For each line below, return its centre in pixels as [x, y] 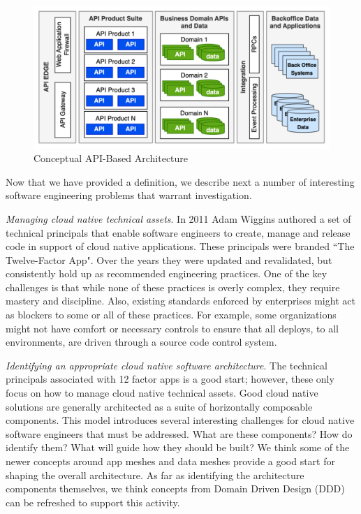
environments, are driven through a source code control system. [141, 342]
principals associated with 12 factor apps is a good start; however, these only [170, 379]
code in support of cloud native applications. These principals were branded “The [180, 246]
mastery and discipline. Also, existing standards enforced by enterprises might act [180, 301]
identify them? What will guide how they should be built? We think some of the [178, 447]
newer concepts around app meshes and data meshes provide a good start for [170, 461]
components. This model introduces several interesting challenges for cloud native [180, 420]
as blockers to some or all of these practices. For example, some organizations [171, 315]
